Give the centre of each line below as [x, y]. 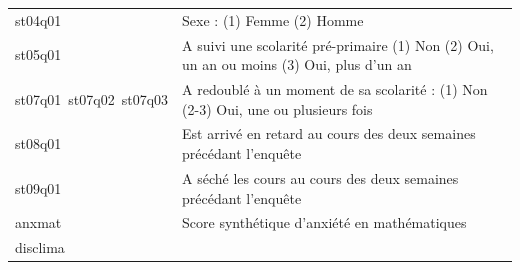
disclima [40, 247]
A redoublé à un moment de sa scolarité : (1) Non [335, 89]
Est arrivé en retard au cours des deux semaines [329, 133]
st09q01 [38, 187]
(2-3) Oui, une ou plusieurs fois [277, 108]
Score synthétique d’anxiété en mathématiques [324, 222]
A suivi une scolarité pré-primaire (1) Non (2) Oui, [338, 44]
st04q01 [38, 19]
